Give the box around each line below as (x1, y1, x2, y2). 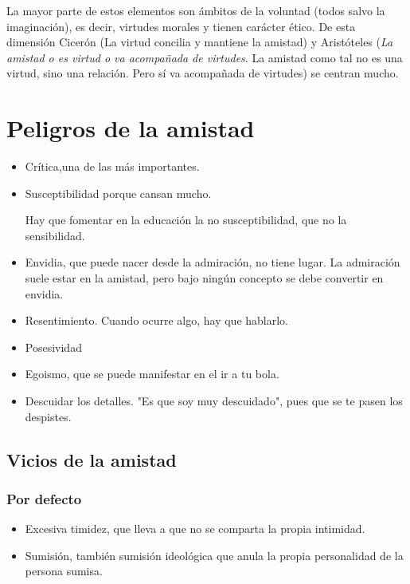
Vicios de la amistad (6, 447, 177, 472)
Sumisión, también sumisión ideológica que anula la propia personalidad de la (25, 547, 404, 563)
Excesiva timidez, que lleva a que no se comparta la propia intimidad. (25, 520, 365, 537)
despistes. (25, 408, 72, 424)
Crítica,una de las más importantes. (25, 158, 200, 175)
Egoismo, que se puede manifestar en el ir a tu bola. (25, 365, 279, 382)
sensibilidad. (25, 227, 85, 243)
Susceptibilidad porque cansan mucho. (25, 184, 212, 201)
